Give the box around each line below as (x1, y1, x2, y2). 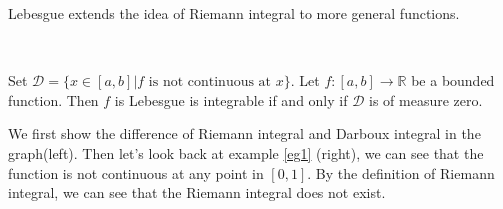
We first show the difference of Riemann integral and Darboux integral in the (8, 123, 481, 144)
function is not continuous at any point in (8, 162, 264, 183)
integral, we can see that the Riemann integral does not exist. (8, 182, 386, 203)
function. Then (8, 89, 99, 110)
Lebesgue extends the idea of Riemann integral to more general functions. (8, 3, 460, 23)
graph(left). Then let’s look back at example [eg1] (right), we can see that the (8, 142, 484, 163)
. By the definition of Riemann (307, 162, 495, 183)
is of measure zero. (369, 89, 483, 110)
